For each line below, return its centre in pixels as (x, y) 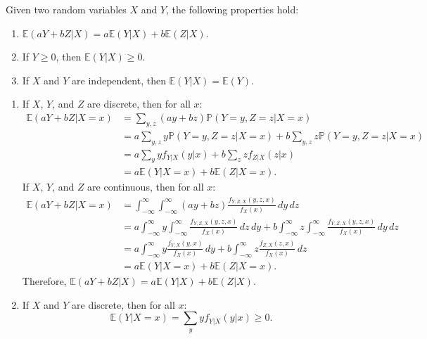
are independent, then (119, 80)
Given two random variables (66, 9)
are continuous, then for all (146, 187)
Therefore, (44, 281)
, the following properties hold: (232, 9)
